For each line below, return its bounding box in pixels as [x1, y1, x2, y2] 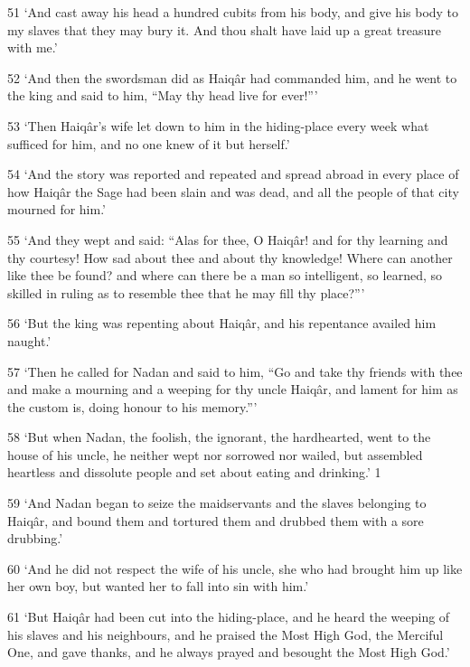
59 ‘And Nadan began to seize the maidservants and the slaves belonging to [7, 493, 427, 512]
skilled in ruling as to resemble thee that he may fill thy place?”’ [7, 283, 365, 302]
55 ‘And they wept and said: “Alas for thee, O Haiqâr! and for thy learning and [7, 230, 448, 249]
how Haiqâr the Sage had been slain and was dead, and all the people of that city [7, 182, 459, 201]
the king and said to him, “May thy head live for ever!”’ [7, 86, 318, 105]
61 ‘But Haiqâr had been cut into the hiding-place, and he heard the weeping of [7, 607, 450, 626]
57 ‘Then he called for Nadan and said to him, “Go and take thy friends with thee [7, 362, 463, 380]
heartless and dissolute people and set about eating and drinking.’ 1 [7, 463, 381, 482]
